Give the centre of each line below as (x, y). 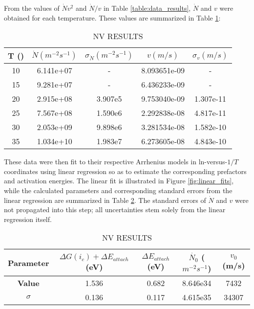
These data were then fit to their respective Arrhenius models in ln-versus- (116, 162)
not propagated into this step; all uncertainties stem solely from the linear (115, 210)
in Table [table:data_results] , (147, 8)
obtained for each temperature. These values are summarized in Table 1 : (112, 17)
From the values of (32, 8)
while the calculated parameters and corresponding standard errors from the (118, 190)
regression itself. (28, 219)
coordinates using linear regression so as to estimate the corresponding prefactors (125, 171)
